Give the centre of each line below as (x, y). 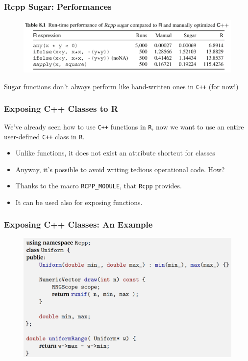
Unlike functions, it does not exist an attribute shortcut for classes (115, 153)
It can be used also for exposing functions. (79, 202)
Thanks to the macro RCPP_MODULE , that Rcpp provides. (99, 186)
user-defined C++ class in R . (44, 136)
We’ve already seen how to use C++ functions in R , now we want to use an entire (124, 126)
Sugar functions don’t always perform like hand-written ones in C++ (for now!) (121, 87)
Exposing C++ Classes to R (61, 108)
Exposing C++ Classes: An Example (78, 224)
